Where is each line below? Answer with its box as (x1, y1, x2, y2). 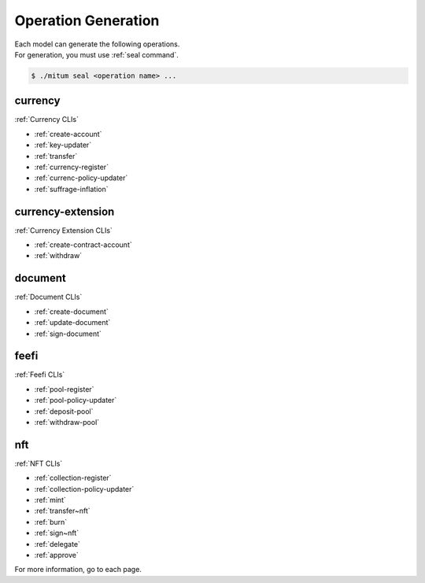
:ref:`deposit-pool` (34, 406, 94, 416)
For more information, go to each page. (14, 565, 142, 574)
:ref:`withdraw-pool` (34, 418, 100, 426)
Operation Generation (14, 12, 160, 29)
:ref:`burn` (34, 517, 68, 526)
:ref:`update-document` (34, 318, 111, 327)
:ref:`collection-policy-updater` (34, 484, 135, 493)
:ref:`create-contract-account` (34, 240, 133, 249)
